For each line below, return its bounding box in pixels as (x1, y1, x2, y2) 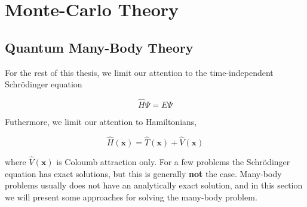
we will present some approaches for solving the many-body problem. (5, 190, 257, 203)
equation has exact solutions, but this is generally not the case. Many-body (5, 167, 282, 179)
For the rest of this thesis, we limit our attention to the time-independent (5, 66, 274, 78)
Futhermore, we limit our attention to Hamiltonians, (5, 115, 197, 127)
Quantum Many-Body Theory (5, 38, 194, 56)
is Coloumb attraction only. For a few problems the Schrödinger (56, 156, 290, 168)
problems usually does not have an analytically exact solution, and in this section (5, 179, 303, 191)
